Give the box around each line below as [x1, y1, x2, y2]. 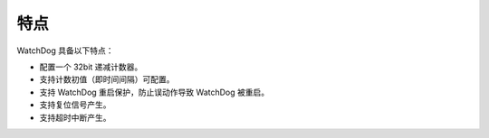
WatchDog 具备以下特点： [16, 45, 114, 56]
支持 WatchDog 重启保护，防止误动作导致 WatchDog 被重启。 [39, 87, 270, 97]
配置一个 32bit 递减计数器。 [39, 61, 143, 72]
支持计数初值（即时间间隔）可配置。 [39, 74, 175, 85]
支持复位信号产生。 [39, 99, 111, 110]
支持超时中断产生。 [39, 112, 111, 123]
